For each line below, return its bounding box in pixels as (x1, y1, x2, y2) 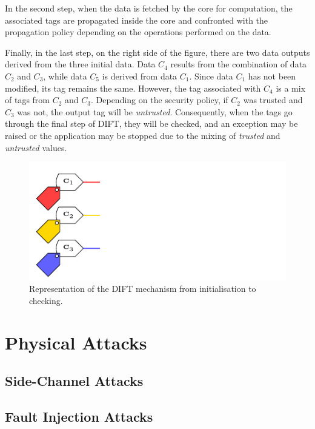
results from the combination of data (170, 58, 307, 70)
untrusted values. (5, 141, 67, 154)
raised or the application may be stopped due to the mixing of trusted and (5, 129, 280, 141)
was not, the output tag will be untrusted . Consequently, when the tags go (17, 105, 293, 118)
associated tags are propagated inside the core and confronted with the (5, 13, 268, 26)
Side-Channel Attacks (5, 371, 144, 390)
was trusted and (243, 93, 303, 106)
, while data (43, 69, 87, 82)
